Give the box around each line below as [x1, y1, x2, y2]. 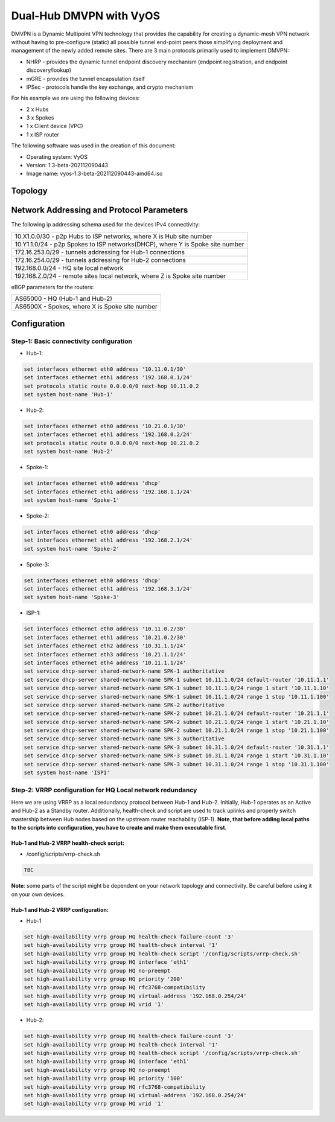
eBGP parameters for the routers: [11, 283, 94, 290]
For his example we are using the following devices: [11, 94, 140, 102]
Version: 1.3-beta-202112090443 [26, 162, 109, 169]
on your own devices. [11, 891, 65, 898]
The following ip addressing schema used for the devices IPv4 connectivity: [11, 221, 200, 228]
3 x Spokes [26, 114, 54, 121]
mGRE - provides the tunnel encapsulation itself [26, 75, 145, 82]
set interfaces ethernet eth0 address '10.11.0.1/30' [24, 365, 187, 373]
